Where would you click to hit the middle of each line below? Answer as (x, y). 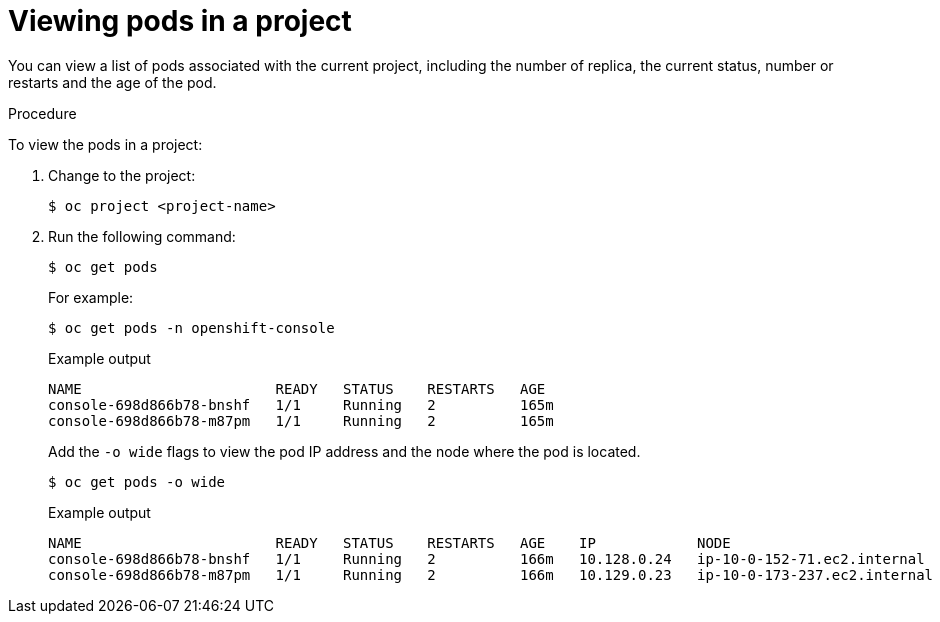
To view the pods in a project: (105, 144)
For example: (91, 297)
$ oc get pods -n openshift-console (191, 327)
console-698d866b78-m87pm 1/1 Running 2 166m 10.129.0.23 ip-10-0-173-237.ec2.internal (491, 574)
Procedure (42, 113)
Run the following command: (142, 236)
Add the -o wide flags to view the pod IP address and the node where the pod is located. (344, 451)
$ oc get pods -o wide (137, 481)
